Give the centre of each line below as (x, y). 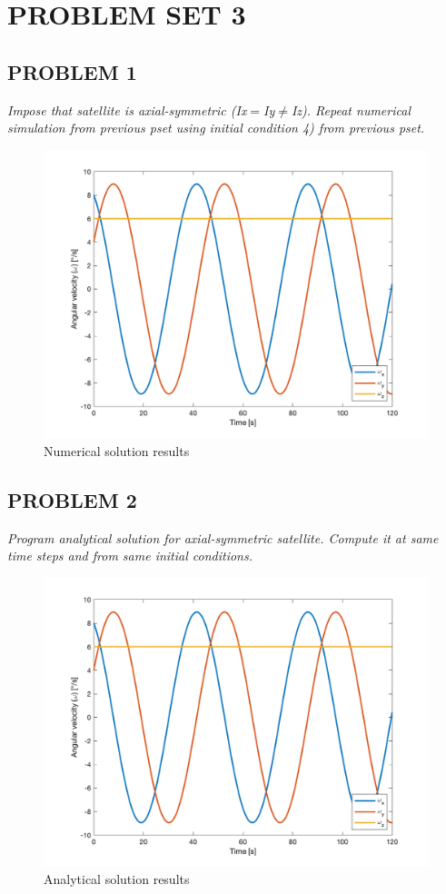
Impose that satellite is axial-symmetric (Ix (127, 109)
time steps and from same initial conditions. (130, 556)
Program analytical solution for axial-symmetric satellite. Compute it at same (223, 537)
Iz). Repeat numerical (351, 109)
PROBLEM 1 (72, 71)
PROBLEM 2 (72, 499)
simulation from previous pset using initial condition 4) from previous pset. (216, 128)
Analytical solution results (117, 879)
